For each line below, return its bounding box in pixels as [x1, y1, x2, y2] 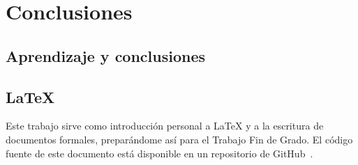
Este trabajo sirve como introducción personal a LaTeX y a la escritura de [6, 118, 324, 133]
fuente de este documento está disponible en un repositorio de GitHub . [6, 146, 313, 160]
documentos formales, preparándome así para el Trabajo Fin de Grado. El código [6, 132, 353, 146]
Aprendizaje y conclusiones [6, 45, 206, 66]
